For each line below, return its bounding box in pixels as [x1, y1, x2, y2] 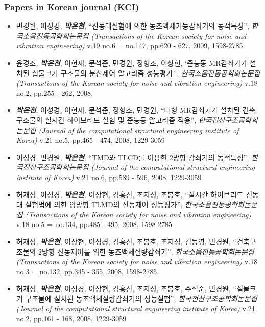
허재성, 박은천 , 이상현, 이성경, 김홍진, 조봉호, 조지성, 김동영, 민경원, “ [16, 236, 237, 246]
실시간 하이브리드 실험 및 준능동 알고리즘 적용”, [44, 114, 197, 125]
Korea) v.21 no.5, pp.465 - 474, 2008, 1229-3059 [16, 135, 165, 145]
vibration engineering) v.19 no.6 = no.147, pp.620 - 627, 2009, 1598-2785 [16, 40, 243, 51]
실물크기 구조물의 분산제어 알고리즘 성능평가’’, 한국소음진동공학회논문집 [32, 67, 260, 78]
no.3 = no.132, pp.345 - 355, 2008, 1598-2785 [16, 266, 157, 276]
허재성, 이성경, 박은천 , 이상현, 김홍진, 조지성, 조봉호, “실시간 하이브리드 [16, 189, 244, 199]
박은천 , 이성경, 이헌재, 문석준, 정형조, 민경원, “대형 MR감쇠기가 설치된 [16, 105, 240, 115]
